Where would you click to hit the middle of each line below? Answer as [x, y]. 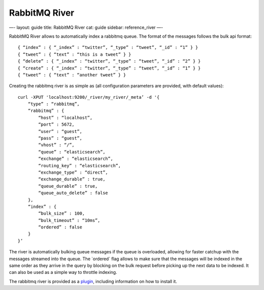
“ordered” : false [60, 227]
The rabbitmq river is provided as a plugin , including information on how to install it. [93, 281]
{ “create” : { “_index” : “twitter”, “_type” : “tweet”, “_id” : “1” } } [109, 68]
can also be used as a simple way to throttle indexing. [63, 272]
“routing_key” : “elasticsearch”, [80, 166]
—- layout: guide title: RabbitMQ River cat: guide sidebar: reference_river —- [86, 27]
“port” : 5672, [56, 124]
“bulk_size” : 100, [62, 213]
